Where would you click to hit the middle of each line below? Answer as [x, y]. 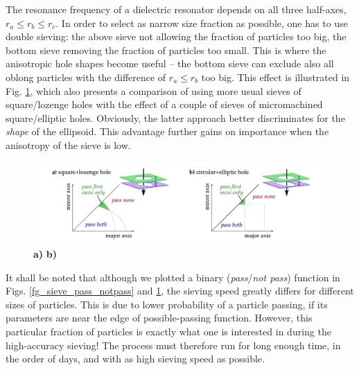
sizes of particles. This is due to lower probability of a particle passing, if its [167, 304]
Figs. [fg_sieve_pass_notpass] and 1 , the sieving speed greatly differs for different [180, 291]
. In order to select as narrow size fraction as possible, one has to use [202, 23]
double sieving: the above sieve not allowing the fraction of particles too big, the [176, 36]
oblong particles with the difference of [86, 77]
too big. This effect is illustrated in [275, 77]
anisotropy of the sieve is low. [68, 144]
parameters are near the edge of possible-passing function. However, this [159, 318]
